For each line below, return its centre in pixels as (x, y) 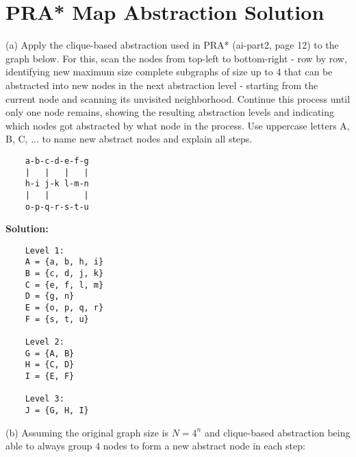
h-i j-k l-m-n (57, 184)
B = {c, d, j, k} (64, 274)
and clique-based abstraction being (277, 432)
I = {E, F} (50, 376)
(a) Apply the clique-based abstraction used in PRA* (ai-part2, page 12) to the (172, 45)
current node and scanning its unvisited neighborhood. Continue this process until (178, 98)
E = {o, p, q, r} (64, 308)
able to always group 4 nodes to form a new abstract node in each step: (155, 446)
